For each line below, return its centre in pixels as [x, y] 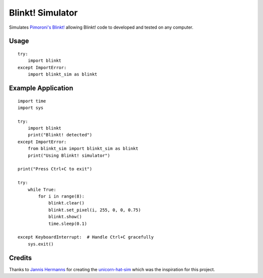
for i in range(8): [61, 196]
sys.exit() [41, 244]
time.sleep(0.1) [68, 223]
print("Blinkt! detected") [60, 135]
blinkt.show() [65, 217]
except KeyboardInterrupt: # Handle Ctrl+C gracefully [86, 237]
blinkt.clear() [66, 203]
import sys [31, 108]
